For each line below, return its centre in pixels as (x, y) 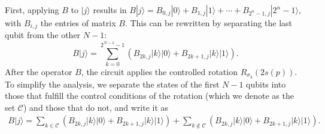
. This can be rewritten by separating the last (209, 23)
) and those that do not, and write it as (96, 107)
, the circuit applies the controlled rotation (159, 71)
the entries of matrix (78, 23)
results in (110, 10)
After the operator (39, 71)
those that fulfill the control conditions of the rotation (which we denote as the (149, 96)
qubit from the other (43, 35)
